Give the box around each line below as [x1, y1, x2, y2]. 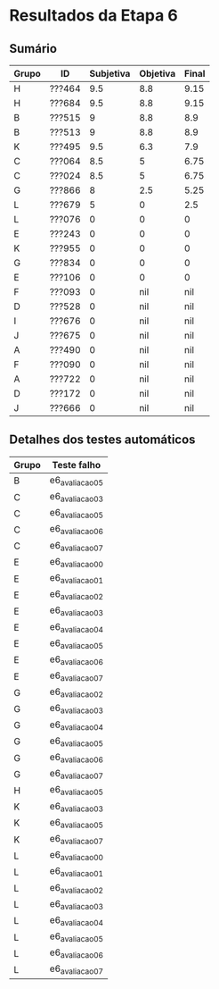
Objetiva [139, 68, 176, 80]
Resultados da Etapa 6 [9, 5, 178, 26]
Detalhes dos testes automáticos [9, 432, 196, 448]
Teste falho [52, 458, 101, 471]
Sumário [9, 41, 58, 56]
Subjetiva [89, 68, 131, 80]
